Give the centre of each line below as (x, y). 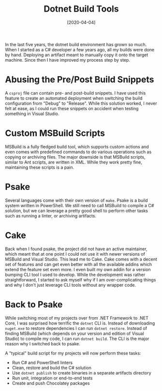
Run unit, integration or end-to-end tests (52, 378)
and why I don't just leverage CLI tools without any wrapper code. (71, 285)
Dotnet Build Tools (81, 9)
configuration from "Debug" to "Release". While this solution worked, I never (81, 103)
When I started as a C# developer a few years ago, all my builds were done (80, 49)
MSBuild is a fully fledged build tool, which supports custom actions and (77, 147)
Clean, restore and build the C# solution (52, 368)
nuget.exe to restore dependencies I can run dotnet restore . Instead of (76, 328)
